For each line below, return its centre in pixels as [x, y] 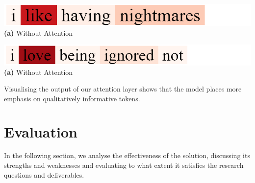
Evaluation [41, 132]
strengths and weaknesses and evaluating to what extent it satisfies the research [124, 165]
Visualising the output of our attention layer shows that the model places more [123, 89]
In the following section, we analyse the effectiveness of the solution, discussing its [127, 155]
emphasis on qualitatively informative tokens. [72, 98]
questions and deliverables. [44, 174]
